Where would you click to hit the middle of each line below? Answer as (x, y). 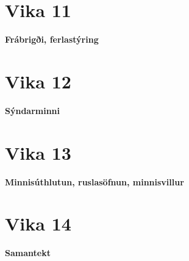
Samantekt (28, 253)
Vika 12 (38, 81)
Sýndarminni (33, 110)
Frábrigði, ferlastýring (52, 39)
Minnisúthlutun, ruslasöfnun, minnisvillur (94, 181)
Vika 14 (38, 223)
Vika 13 (38, 152)
